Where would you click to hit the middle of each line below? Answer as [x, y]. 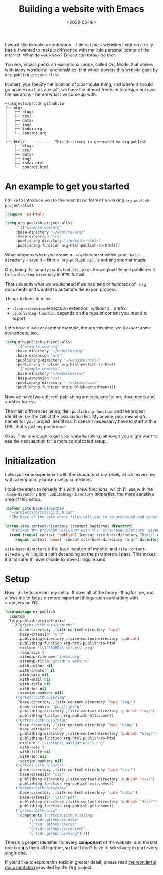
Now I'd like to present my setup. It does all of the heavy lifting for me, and [79, 592]
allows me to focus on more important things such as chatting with [72, 598]
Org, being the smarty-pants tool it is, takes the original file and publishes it [80, 269]
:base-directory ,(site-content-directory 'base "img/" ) [77, 702]
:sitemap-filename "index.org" [49, 657]
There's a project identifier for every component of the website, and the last [81, 842]
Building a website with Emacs [81, 9]
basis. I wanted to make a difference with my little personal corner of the [77, 50]
